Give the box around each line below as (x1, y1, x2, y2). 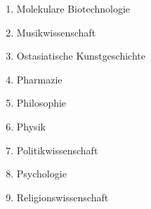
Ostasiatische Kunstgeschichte (16, 48, 145, 63)
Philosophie (16, 95, 67, 110)
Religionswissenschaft (16, 189, 109, 204)
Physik (16, 119, 46, 133)
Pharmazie (16, 72, 63, 86)
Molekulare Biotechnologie (16, 1, 131, 15)
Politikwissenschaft (16, 142, 98, 157)
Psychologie (16, 166, 67, 181)
